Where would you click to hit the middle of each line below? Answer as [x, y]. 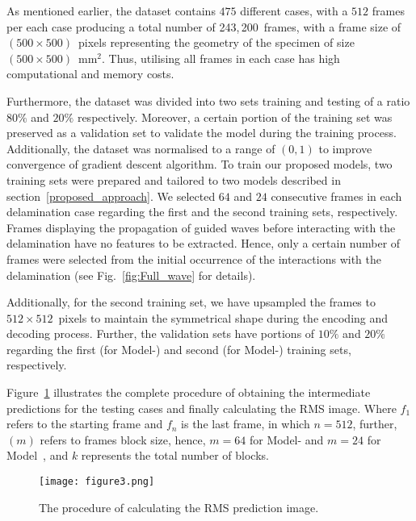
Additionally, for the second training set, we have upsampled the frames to [191, 302]
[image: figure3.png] [97, 482]
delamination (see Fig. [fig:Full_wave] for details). [131, 275]
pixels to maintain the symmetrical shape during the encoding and [223, 317]
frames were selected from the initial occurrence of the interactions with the [194, 258]
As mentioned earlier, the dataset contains [111, 10]
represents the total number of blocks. [175, 455]
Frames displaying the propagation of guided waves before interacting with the [201, 227]
